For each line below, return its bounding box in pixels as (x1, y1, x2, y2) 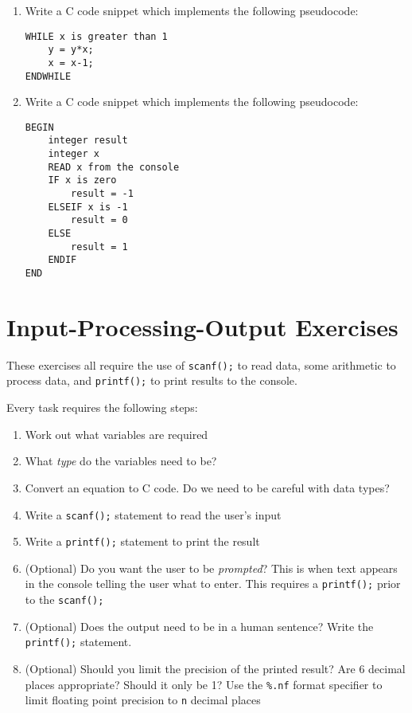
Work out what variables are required (25, 425, 208, 442)
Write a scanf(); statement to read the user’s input (25, 506, 282, 523)
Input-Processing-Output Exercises (6, 310, 398, 343)
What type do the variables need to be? (25, 452, 217, 469)
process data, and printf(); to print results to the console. (6, 372, 297, 389)
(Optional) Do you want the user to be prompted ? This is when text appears (25, 559, 398, 576)
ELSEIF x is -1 (48, 201, 128, 213)
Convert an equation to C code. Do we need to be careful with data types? (25, 479, 390, 496)
